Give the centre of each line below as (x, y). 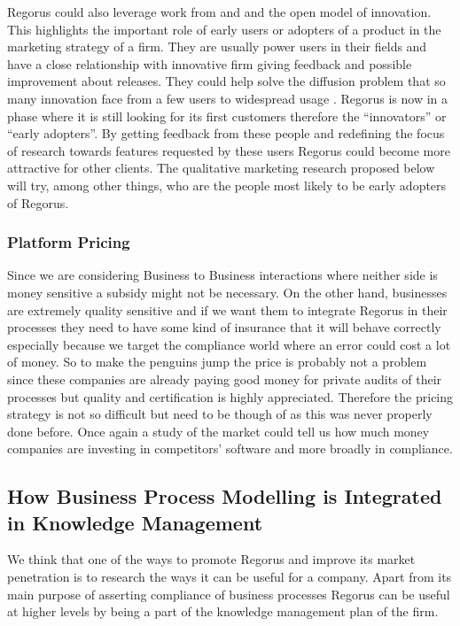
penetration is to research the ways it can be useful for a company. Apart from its (230, 577)
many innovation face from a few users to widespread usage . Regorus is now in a (227, 98)
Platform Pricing (69, 242)
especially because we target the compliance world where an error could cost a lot (229, 344)
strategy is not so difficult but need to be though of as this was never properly (220, 414)
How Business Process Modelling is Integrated (225, 496)
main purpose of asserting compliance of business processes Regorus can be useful (229, 594)
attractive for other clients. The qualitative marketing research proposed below (221, 168)
